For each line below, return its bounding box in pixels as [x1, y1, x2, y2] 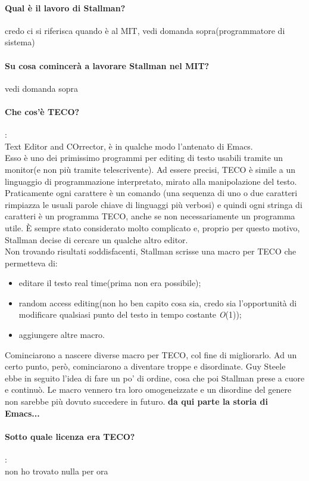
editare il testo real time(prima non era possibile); [18, 277, 201, 289]
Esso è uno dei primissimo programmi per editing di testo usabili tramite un [5, 151, 283, 164]
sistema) [5, 36, 35, 48]
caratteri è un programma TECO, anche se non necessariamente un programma [5, 210, 295, 222]
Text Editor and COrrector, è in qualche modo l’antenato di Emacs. [5, 139, 253, 152]
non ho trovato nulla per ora [5, 464, 108, 477]
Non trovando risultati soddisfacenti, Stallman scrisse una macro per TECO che [5, 245, 296, 257]
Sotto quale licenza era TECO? [5, 430, 135, 442]
